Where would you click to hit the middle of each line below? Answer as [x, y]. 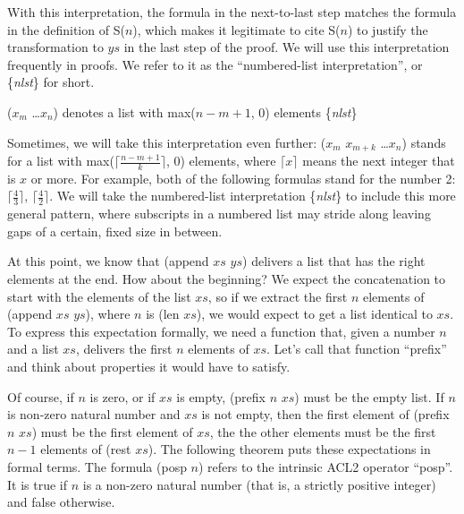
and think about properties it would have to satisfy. [149, 367]
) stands [424, 142]
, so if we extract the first [278, 296]
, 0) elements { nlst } [304, 111]
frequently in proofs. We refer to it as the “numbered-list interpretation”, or [215, 64]
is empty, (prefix [221, 396]
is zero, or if [122, 396]
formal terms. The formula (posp [97, 466]
